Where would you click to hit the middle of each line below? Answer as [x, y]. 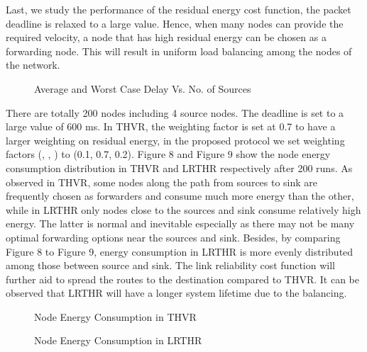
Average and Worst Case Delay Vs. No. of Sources [143, 88]
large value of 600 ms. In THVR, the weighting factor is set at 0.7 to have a [171, 126]
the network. [33, 65]
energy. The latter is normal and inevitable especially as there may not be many [180, 223]
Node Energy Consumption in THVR [115, 316]
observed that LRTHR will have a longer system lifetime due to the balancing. [176, 293]
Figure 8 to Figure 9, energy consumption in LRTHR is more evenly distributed [180, 251]
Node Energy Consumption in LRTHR [118, 340]
